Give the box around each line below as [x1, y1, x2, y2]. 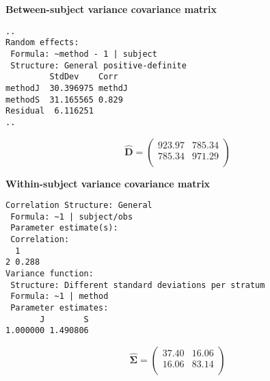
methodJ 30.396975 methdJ [5, 83, 128, 93]
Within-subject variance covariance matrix [5, 176, 211, 190]
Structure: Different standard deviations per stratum [10, 280, 265, 290]
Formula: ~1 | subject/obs [10, 211, 133, 222]
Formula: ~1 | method [10, 291, 109, 302]
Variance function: [5, 269, 94, 279]
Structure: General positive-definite [10, 60, 187, 70]
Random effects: [5, 38, 79, 48]
